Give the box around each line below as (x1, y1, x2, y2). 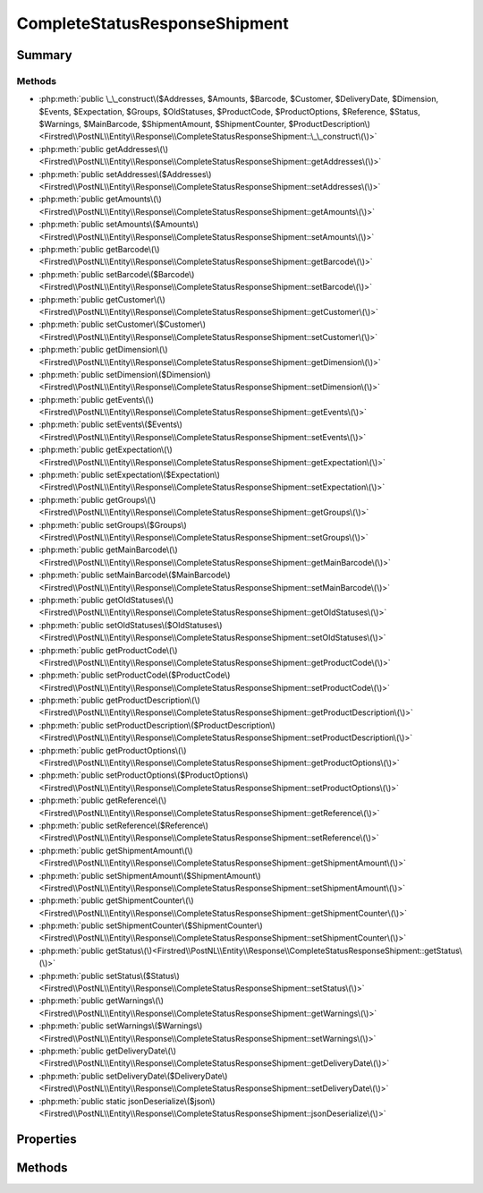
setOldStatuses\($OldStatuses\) (106, 619, 223, 630)
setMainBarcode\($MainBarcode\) (106, 569, 232, 581)
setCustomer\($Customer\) (106, 319, 206, 330)
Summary (16, 47, 72, 63)
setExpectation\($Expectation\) (106, 470, 221, 481)
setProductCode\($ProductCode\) (106, 669, 231, 680)
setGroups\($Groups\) (106, 519, 187, 530)
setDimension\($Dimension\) (106, 369, 211, 379)
